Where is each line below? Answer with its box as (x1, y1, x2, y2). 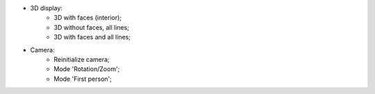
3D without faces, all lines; (53, 23, 130, 31)
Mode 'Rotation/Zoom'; (53, 65, 120, 73)
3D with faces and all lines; (53, 33, 131, 41)
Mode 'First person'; (53, 75, 112, 83)
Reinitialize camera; (53, 55, 110, 64)
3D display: (30, 4, 62, 12)
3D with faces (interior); (53, 14, 122, 22)
